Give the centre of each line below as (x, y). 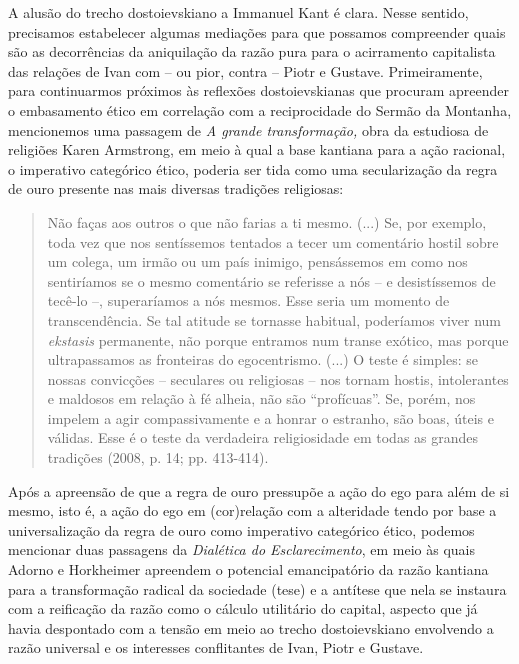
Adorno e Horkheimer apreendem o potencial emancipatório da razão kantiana (248, 569)
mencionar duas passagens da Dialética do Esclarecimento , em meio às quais (242, 549)
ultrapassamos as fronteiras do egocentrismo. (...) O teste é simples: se (262, 359)
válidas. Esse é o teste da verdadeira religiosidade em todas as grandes (263, 437)
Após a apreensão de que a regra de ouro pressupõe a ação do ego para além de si (259, 490)
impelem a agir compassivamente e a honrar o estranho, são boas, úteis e (271, 417)
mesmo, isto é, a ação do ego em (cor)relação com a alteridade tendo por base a (252, 510)
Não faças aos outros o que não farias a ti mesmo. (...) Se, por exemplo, (267, 221)
